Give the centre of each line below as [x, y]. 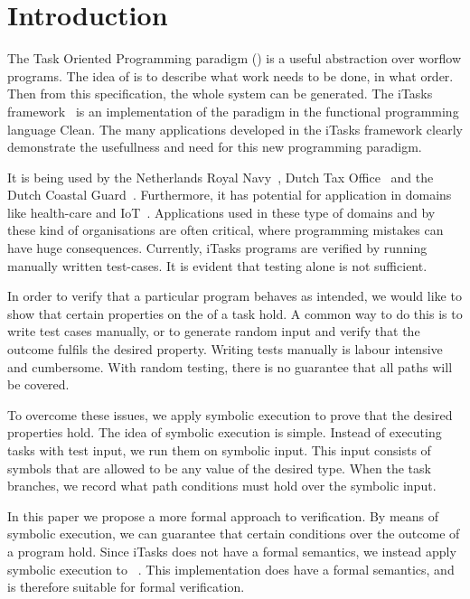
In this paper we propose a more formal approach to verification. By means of [223, 515]
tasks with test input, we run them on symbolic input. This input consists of [219, 450]
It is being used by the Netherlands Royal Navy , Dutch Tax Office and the [221, 177]
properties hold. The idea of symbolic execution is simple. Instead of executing [225, 432]
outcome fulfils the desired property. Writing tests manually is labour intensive [225, 349]
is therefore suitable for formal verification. [126, 587]
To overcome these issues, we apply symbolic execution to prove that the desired [230, 414]
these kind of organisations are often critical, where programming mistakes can [226, 230]
